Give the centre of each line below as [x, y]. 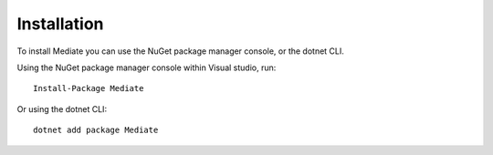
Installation [60, 24]
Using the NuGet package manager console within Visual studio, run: [147, 67]
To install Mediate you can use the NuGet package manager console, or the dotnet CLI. [180, 51]
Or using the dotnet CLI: [62, 108]
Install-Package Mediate [89, 88]
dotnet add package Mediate [96, 130]
